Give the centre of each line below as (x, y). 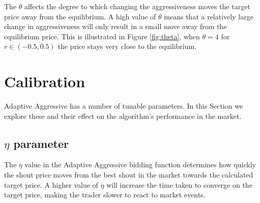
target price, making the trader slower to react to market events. (105, 195)
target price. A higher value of (51, 184)
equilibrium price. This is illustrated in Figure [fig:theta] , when (102, 36)
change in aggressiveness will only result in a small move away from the (115, 26)
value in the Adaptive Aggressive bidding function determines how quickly (140, 164)
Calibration (45, 81)
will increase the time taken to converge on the (179, 184)
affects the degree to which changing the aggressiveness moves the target (137, 6)
